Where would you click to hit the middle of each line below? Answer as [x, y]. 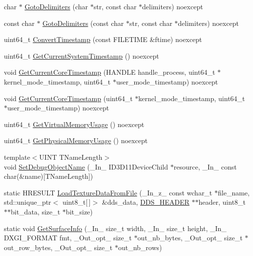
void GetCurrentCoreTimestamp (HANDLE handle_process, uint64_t [110, 72]
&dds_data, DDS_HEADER [146, 202]
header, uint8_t [222, 202]
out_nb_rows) [140, 247]
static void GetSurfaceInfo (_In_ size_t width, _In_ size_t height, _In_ [115, 228]
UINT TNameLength [71, 157]
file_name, [233, 192]
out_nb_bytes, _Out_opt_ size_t [190, 238]
